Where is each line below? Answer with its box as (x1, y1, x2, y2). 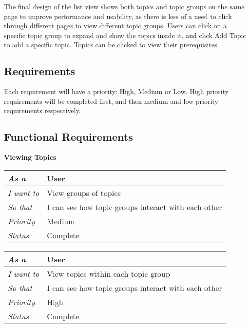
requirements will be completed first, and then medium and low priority (4, 96, 218, 106)
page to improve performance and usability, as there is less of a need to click (4, 11, 232, 21)
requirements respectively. (4, 105, 81, 116)
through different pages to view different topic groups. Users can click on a (4, 20, 227, 31)
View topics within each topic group (47, 268, 170, 279)
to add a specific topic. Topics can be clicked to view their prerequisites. (4, 39, 219, 50)
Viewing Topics (4, 152, 57, 162)
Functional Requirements (4, 129, 133, 144)
